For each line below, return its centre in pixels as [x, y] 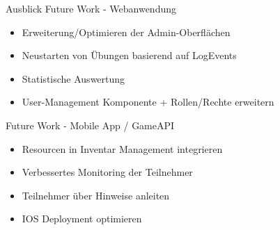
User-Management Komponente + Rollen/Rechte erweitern [148, 102]
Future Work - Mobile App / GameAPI [90, 125]
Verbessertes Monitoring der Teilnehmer [107, 172]
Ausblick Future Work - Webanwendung [91, 8]
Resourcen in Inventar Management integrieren [122, 148]
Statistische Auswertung [73, 78]
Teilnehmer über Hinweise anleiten [96, 195]
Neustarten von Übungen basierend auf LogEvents [129, 55]
